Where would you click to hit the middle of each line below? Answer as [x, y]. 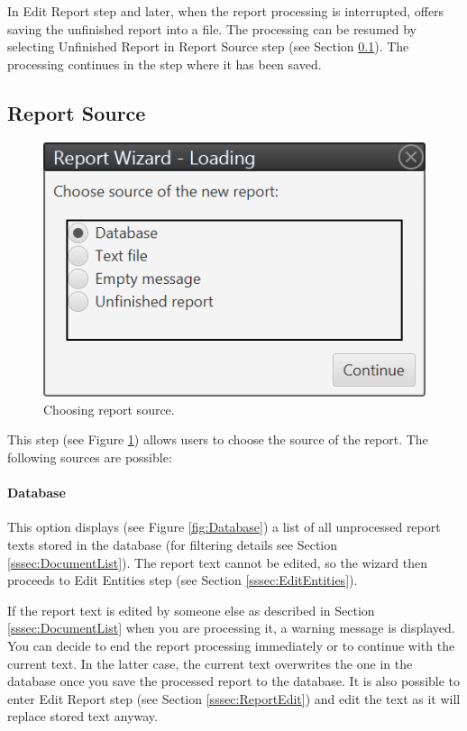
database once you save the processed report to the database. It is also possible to [234, 681]
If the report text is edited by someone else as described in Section [191, 610]
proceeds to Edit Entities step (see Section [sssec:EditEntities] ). [183, 580]
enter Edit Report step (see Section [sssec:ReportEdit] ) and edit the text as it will [234, 698]
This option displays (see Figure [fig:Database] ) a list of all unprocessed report [224, 527]
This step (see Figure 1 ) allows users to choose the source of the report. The [218, 439]
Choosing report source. [109, 409]
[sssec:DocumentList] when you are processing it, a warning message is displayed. [231, 628]
